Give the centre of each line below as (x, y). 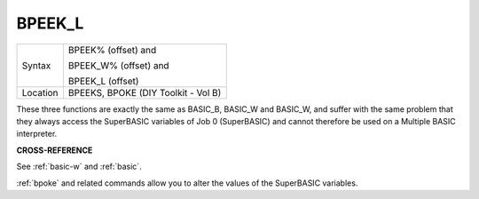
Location (40, 92)
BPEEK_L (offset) (103, 81)
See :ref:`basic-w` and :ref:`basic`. (79, 167)
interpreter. (37, 134)
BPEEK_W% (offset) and (118, 65)
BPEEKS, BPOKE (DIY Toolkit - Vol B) (145, 92)
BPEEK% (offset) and (112, 50)
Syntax (36, 65)
